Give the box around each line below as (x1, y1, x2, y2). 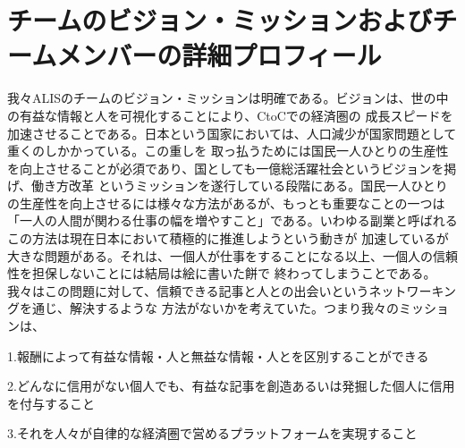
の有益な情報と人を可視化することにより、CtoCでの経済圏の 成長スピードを (7, 106, 453, 124)
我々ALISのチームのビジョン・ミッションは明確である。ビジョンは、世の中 (7, 89, 449, 107)
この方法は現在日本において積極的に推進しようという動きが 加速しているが (7, 229, 449, 248)
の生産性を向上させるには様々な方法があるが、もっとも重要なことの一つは (7, 193, 445, 212)
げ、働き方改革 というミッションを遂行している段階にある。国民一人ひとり (7, 176, 448, 195)
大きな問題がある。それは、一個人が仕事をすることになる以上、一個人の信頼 (7, 246, 458, 265)
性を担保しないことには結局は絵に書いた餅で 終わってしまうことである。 (7, 264, 436, 283)
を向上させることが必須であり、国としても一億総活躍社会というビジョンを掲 (7, 158, 457, 177)
